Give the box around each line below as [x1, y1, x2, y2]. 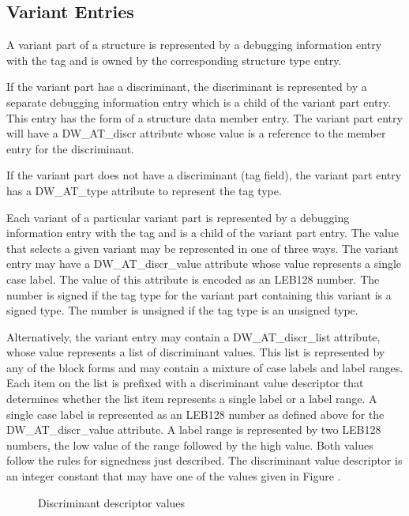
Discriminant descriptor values [38, 494, 186, 510]
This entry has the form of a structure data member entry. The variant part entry [6, 109, 403, 126]
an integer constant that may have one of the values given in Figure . [6, 468, 341, 484]
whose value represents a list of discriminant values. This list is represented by [6, 344, 385, 360]
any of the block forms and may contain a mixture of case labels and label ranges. [6, 359, 403, 375]
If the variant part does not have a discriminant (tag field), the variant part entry [6, 167, 402, 183]
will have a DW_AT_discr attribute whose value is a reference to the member [6, 125, 386, 141]
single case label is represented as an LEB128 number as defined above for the [6, 405, 385, 422]
